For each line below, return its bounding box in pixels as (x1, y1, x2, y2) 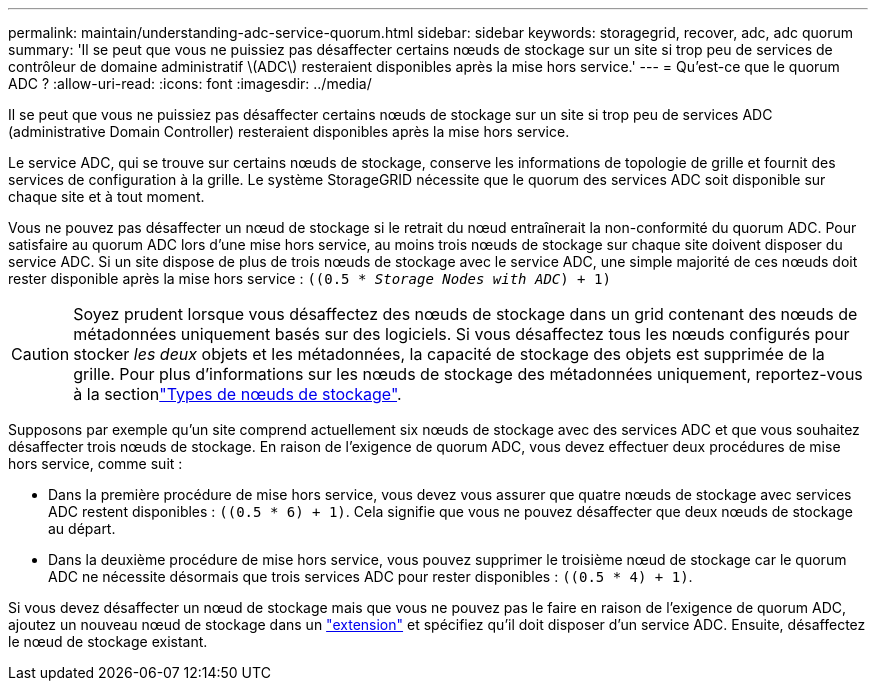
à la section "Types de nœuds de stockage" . (73, 384, 402, 404)
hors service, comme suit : (8, 455, 183, 472)
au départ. (48, 520, 116, 537)
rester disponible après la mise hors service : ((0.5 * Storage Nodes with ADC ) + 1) (8, 270, 611, 287)
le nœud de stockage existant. (8, 633, 208, 650)
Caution (11, 344, 70, 364)
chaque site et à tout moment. (8, 188, 205, 205)
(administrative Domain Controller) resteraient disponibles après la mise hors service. (8, 123, 570, 140)
